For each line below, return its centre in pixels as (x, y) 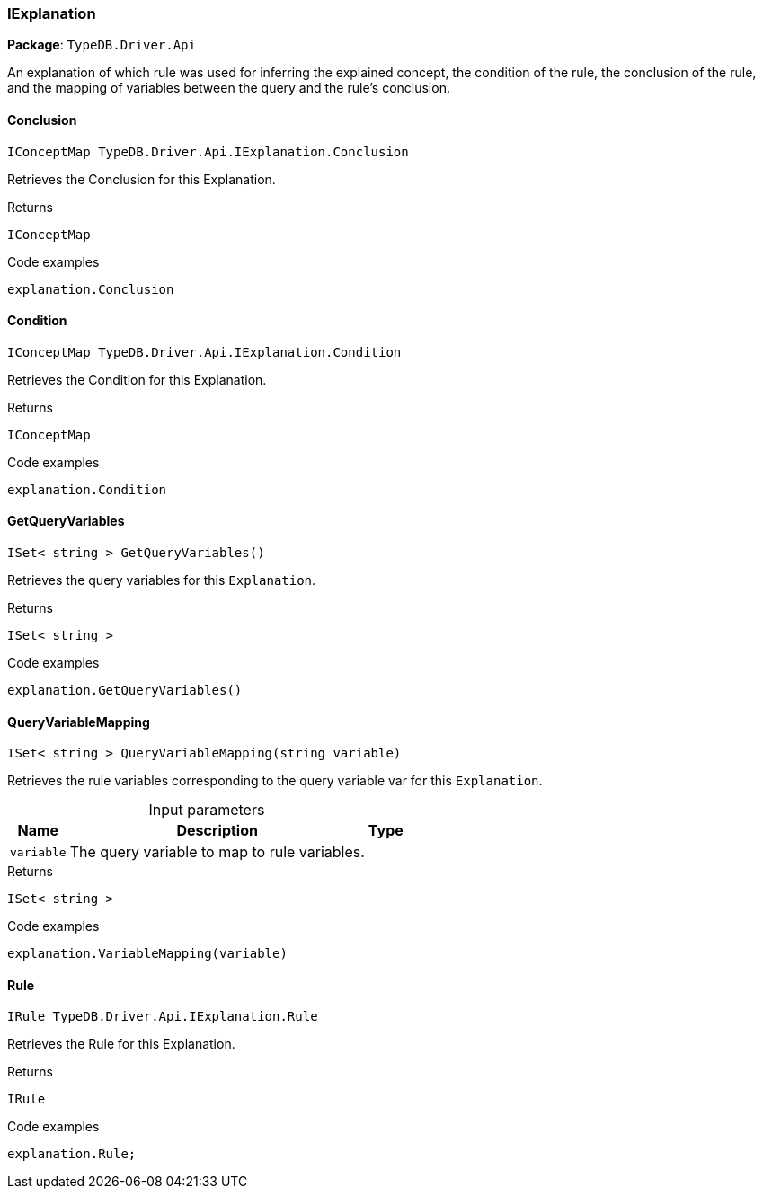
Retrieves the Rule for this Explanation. (121, 1044)
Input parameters (207, 810)
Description (217, 831)
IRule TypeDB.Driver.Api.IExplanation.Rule (163, 1017)
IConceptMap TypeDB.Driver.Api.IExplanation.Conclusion (208, 151)
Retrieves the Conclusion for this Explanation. (142, 179)
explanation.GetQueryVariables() (125, 691)
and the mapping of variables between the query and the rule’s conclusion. (229, 88)
